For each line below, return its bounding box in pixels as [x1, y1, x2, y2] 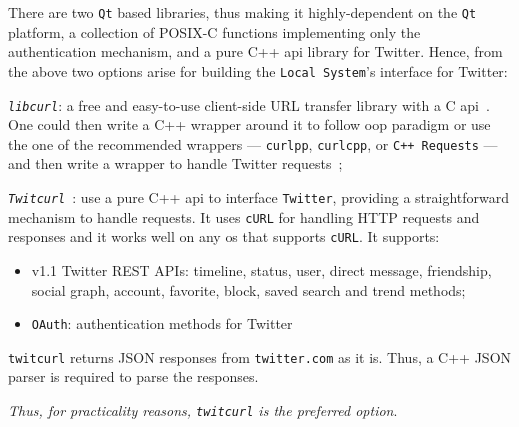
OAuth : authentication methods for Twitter [31, 313, 293, 334]
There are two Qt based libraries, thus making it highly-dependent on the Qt [8, 2, 477, 22]
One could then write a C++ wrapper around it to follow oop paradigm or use [8, 114, 491, 135]
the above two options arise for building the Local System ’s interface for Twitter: [8, 60, 508, 81]
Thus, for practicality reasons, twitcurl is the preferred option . [8, 400, 398, 421]
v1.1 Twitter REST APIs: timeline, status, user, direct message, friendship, [31, 259, 492, 280]
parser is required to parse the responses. [8, 366, 259, 387]
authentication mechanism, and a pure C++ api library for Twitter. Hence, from [8, 41, 503, 62]
